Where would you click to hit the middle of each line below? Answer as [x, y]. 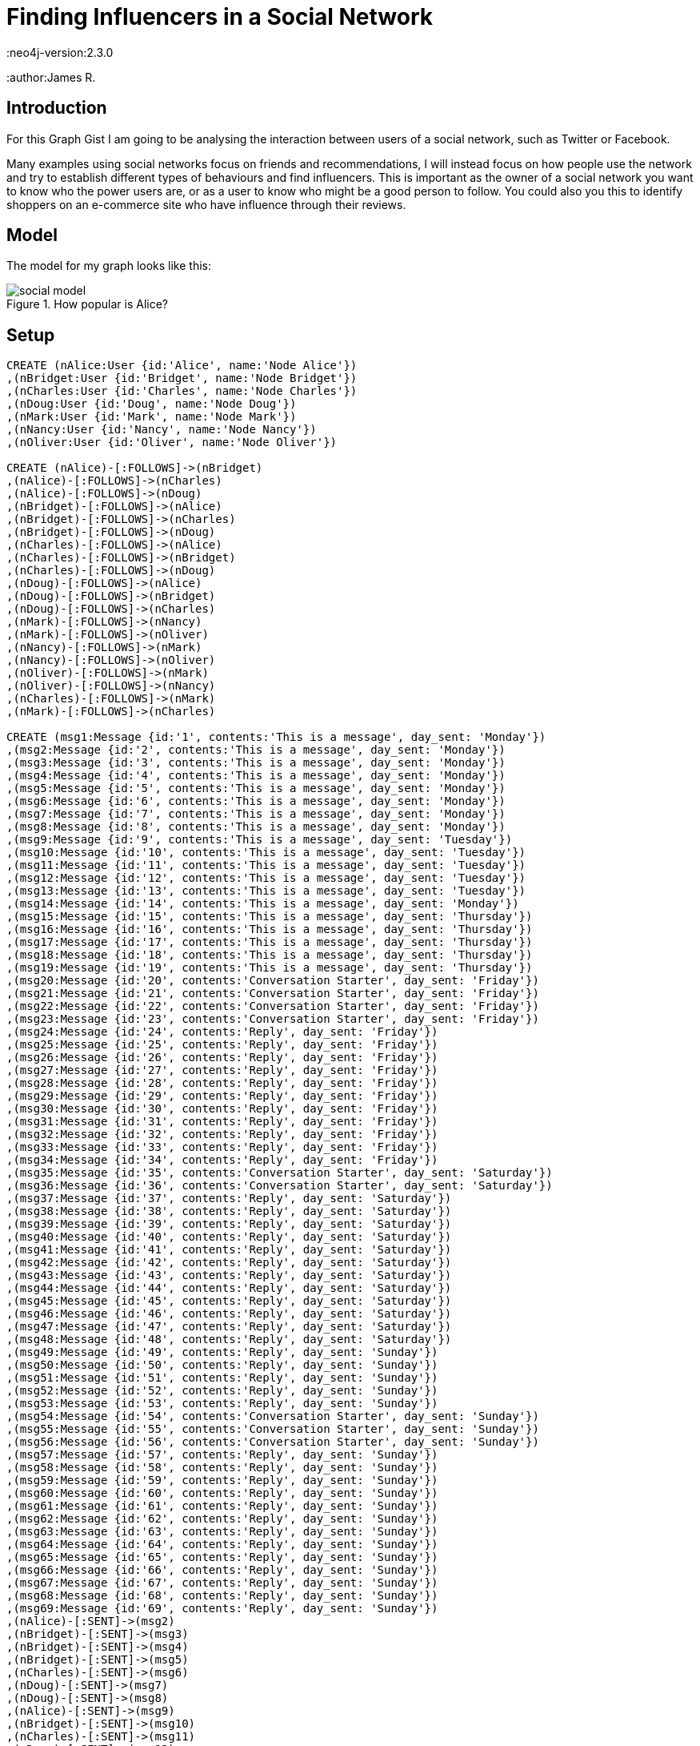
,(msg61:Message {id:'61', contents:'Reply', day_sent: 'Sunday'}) [222, 1506]
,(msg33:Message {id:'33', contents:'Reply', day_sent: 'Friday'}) [222, 1147]
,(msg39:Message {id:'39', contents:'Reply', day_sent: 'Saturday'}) [229, 1224]
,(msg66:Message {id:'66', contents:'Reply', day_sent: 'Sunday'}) [222, 1570]
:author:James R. [51, 77]
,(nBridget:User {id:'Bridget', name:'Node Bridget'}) [182, 378]
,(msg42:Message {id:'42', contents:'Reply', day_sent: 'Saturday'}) [229, 1263]
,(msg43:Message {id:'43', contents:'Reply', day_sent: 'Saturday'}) [229, 1275]
